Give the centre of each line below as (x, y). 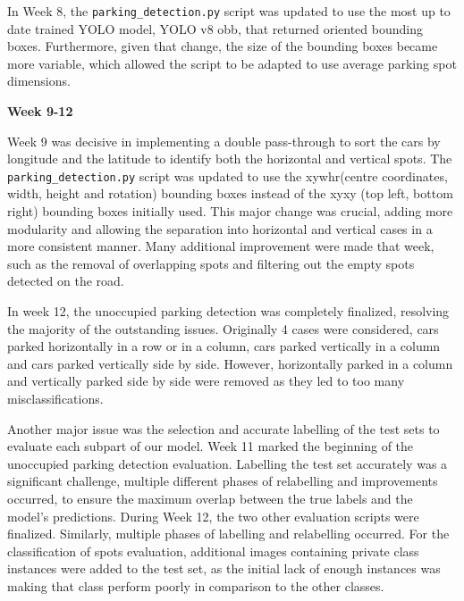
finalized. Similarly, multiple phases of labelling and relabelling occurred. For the (228, 534)
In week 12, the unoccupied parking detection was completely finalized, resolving (228, 311)
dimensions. (39, 81)
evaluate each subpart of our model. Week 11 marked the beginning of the (211, 446)
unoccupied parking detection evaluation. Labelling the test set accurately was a (228, 463)
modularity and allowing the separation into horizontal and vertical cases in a (220, 228)
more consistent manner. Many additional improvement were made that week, (221, 246)
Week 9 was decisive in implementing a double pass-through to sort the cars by (224, 141)
